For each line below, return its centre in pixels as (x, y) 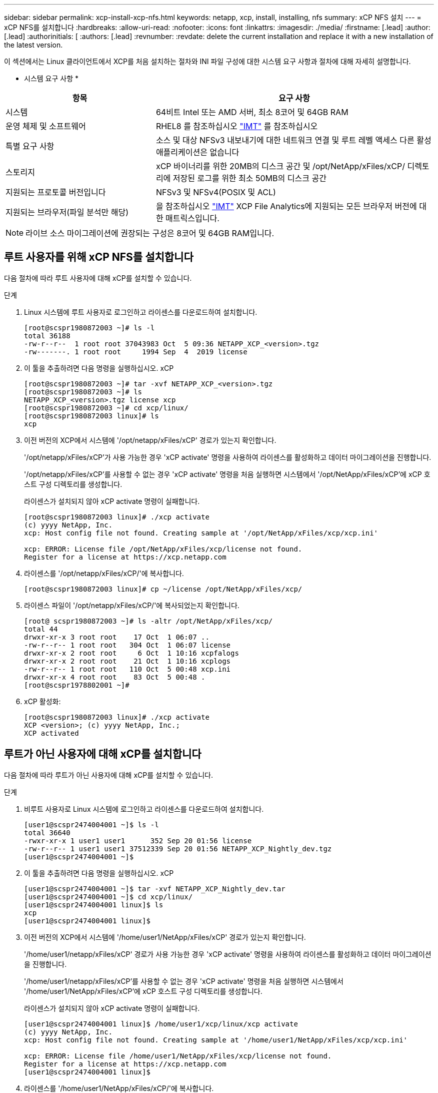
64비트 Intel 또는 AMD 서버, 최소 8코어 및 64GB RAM (252, 112)
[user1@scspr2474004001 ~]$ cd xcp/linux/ (108, 897)
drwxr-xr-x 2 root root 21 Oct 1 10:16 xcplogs (127, 661)
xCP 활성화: (42, 701)
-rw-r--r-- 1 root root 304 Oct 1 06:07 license (127, 645)
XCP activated (51, 733)
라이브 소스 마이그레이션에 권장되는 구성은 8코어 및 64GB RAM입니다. (150, 233)
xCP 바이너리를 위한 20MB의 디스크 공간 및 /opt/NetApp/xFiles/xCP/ (280, 166)
